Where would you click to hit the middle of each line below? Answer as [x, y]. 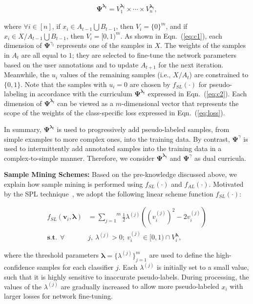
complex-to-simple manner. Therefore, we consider [79, 158]
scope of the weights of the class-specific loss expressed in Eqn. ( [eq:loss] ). [115, 113]
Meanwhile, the [27, 75]
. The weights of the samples [203, 45]
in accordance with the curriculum [81, 94]
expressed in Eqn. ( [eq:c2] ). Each [197, 94]
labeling [16, 94]
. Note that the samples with [64, 84]
